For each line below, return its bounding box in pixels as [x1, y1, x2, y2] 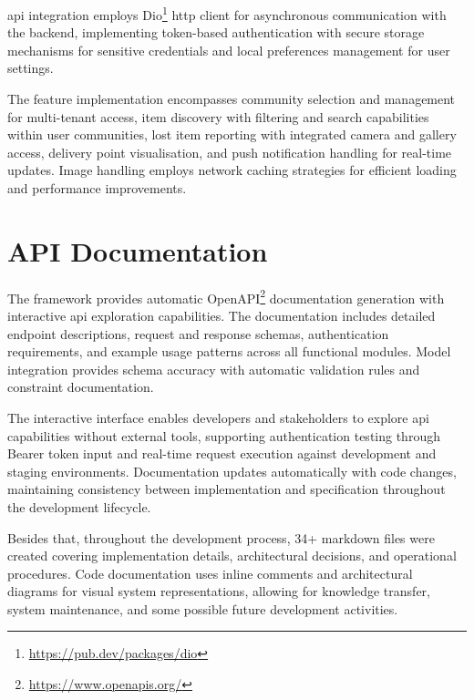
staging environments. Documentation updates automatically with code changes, [7, 461, 457, 480]
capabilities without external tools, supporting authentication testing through [7, 426, 440, 445]
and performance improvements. [7, 179, 187, 197]
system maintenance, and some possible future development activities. [7, 599, 398, 618]
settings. [7, 58, 54, 77]
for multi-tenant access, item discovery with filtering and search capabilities [7, 107, 429, 126]
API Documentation [7, 232, 268, 269]
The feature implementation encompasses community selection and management [7, 89, 456, 108]
